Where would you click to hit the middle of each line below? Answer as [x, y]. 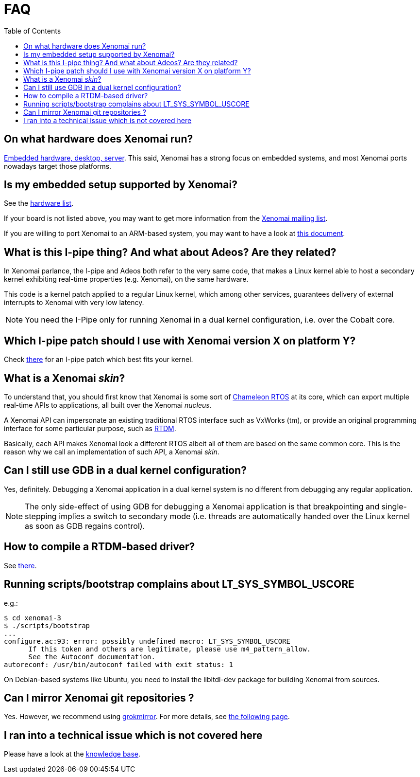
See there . [20, 565]
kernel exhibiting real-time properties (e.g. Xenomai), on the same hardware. [126, 279]
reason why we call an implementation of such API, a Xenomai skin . [112, 452]
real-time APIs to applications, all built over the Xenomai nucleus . [108, 405]
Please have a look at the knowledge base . [72, 754]
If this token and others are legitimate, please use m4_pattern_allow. [170, 649]
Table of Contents [33, 31]
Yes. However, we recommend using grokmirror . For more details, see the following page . [147, 717]
